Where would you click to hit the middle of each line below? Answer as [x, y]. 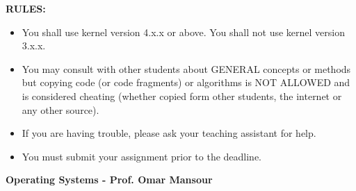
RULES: [26, 8]
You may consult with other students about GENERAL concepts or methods [186, 68]
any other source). [60, 109]
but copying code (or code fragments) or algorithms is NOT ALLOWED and [186, 82]
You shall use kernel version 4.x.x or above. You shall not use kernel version [184, 32]
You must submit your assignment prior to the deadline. [142, 156]
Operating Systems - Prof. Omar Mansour [109, 180]
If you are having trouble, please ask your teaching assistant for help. [169, 133]
